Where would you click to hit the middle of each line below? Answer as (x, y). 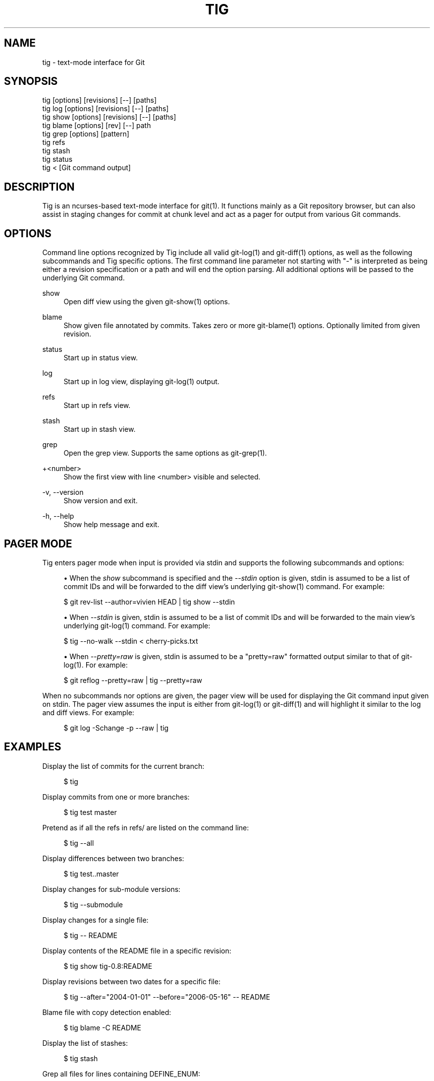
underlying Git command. (83, 278)
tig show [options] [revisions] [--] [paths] (109, 117)
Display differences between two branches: (113, 858)
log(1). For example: (96, 665)
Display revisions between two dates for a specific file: (131, 981)
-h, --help (58, 516)
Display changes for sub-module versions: (111, 889)
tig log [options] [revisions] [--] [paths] (106, 109)
